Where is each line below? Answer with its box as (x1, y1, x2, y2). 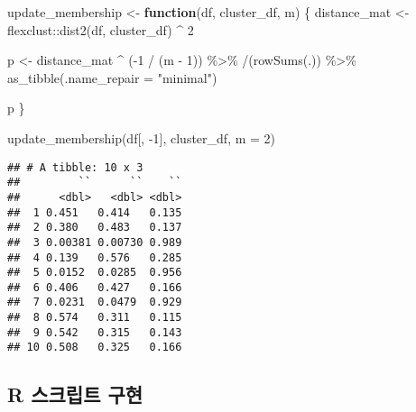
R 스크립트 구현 (7, 380, 143, 408)
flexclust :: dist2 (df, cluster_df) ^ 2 (7, 20, 194, 39)
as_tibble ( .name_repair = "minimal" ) (7, 68, 217, 87)
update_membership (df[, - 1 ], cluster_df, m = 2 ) (7, 128, 276, 147)
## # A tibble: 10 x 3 (7, 160, 143, 174)
